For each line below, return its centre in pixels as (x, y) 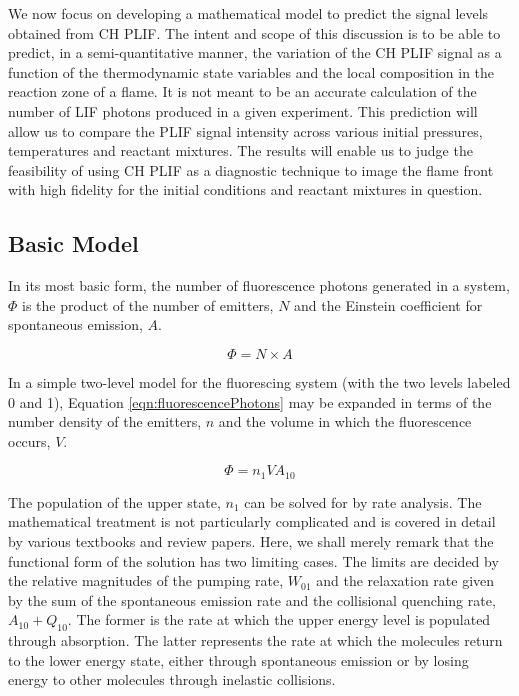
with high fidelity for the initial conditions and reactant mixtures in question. (245, 189)
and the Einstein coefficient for (388, 304)
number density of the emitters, (105, 421)
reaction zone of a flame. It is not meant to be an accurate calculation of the (242, 91)
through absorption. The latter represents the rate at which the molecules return (255, 640)
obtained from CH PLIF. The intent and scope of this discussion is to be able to (254, 32)
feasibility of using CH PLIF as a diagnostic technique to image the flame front (251, 169)
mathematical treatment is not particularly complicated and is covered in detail (252, 521)
